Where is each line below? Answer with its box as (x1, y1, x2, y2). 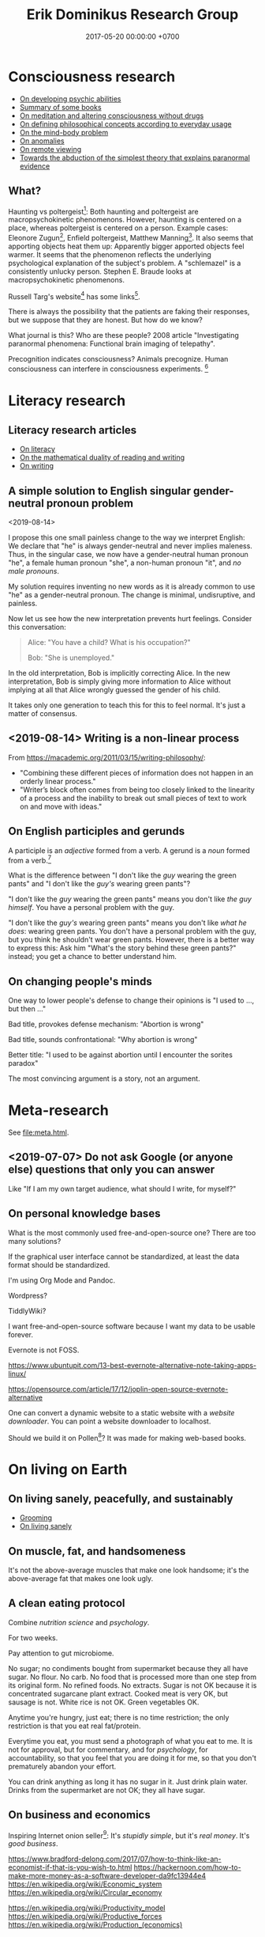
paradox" (8, 1059, 39, 1068)
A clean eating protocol (8, 1597, 125, 1610)
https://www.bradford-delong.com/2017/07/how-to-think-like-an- (8, 1854, 222, 1864)
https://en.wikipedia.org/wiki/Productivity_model (8, 1903, 166, 1912)
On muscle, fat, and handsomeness (8, 1545, 186, 1558)
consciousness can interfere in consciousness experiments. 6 (8, 362, 209, 373)
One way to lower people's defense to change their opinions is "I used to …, (8, 995, 255, 1006)
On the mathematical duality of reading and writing (19, 453, 185, 462)
